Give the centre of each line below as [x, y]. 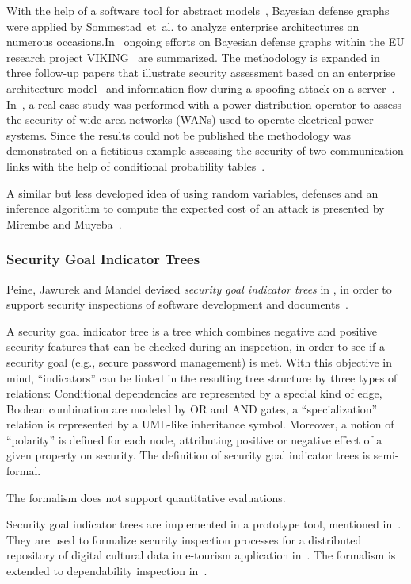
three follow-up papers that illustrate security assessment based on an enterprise [201, 73]
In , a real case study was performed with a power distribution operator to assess [204, 104]
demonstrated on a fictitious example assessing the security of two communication [205, 150]
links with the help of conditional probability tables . [136, 165]
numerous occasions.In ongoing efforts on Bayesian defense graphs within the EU [205, 42]
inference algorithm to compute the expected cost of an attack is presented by [196, 208]
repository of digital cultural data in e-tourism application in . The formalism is [201, 555]
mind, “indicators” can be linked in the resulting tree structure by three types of [202, 377]
